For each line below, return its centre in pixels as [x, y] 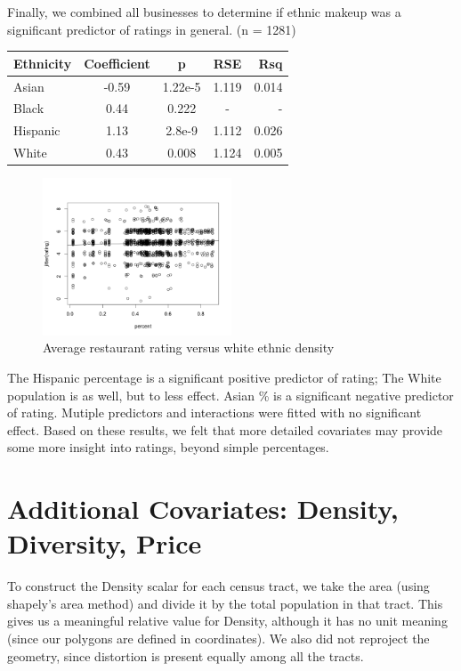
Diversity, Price [105, 543]
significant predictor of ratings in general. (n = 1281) [152, 29]
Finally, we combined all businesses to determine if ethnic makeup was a [204, 12]
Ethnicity [43, 63]
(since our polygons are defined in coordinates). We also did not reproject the [218, 639]
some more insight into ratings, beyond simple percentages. [168, 447]
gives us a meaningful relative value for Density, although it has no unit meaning [227, 621]
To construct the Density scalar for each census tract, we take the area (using [218, 586]
